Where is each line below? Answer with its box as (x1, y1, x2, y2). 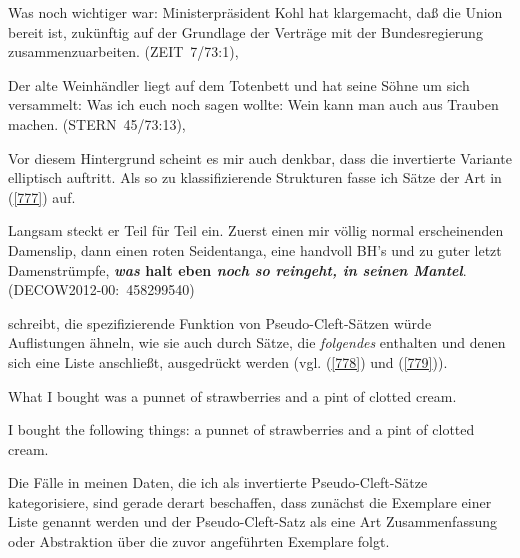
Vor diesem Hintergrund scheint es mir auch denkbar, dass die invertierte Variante (8, 147, 512, 168)
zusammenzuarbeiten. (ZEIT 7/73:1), (8, 41, 239, 62)
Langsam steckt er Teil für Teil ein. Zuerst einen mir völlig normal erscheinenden (8, 220, 504, 241)
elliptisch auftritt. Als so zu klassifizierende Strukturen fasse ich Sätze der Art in (8, 167, 502, 188)
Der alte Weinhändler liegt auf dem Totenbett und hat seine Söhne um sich (8, 74, 470, 95)
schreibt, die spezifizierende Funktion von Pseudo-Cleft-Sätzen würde (8, 312, 432, 333)
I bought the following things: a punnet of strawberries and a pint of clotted (8, 419, 475, 440)
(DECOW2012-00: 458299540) (8, 279, 195, 300)
